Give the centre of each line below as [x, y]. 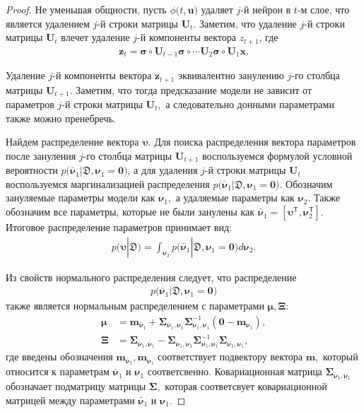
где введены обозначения [59, 357]
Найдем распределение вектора [72, 142]
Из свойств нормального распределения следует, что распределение [151, 277]
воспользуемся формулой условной [277, 155]
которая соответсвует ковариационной [246, 386]
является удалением [48, 23]
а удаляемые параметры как [235, 198]
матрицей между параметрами [70, 400]
